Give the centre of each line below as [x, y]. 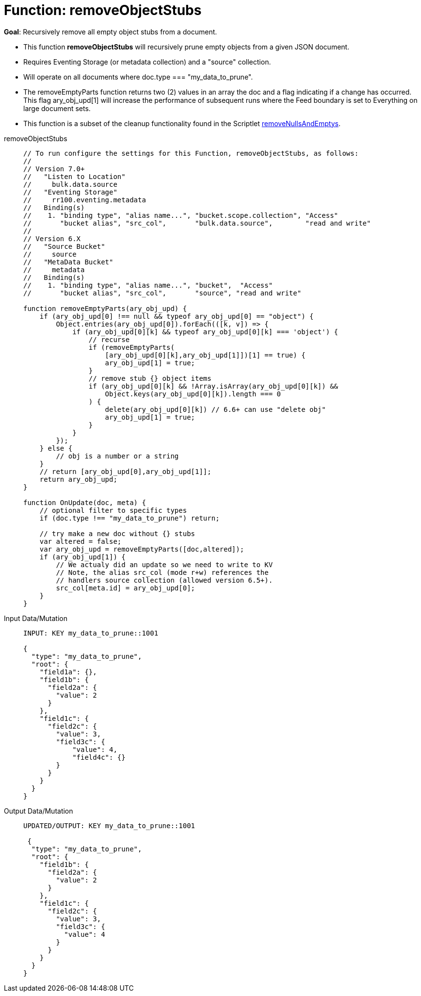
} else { [56, 448]
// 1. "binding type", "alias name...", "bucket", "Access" [148, 285]
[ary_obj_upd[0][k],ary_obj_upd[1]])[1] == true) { [205, 355]
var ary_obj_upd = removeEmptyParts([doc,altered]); [142, 549]
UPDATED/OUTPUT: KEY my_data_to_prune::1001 [109, 825]
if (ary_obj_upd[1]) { [82, 557]
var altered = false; [81, 541]
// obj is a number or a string [117, 456]
